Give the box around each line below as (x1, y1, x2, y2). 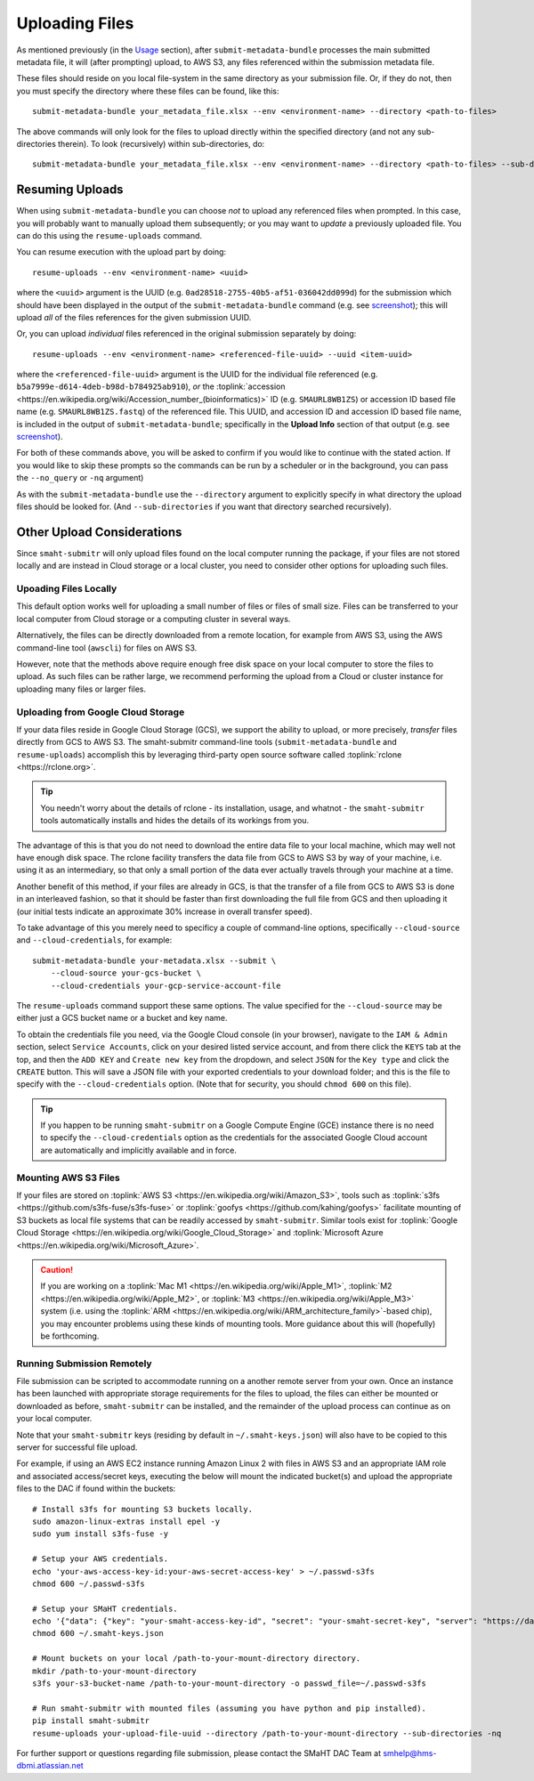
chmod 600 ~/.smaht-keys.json (32, 1629, 165, 1639)
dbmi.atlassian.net (16, 1761, 84, 1771)
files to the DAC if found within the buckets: (16, 1483, 176, 1494)
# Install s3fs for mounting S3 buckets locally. (32, 1504, 254, 1514)
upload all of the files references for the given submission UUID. (16, 312, 252, 322)
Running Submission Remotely (16, 1357, 152, 1370)
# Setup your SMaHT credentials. (32, 1603, 178, 1614)
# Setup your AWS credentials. (32, 1554, 169, 1564)
